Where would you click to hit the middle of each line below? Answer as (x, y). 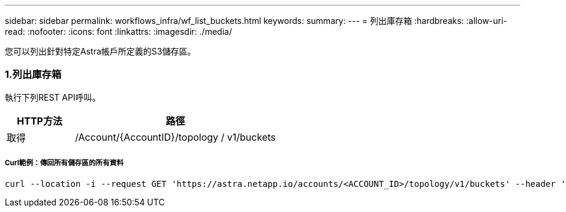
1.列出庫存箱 (33, 75)
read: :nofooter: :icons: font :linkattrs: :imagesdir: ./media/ (118, 31)
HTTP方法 (40, 121)
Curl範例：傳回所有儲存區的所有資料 (64, 163)
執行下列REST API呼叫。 (53, 97)
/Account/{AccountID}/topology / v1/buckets (175, 137)
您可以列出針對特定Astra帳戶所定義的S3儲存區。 (100, 51)
